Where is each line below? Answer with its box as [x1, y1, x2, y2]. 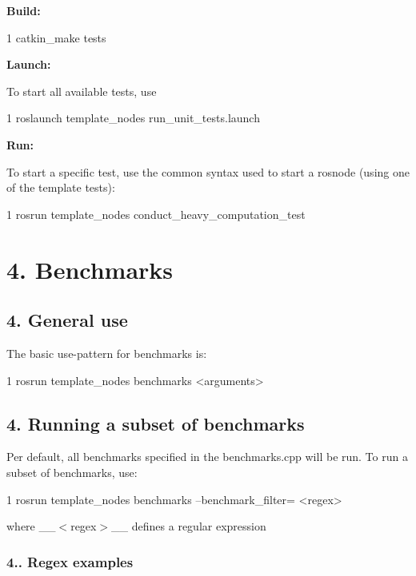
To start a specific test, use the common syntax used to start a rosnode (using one [6, 163, 410, 180]
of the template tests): [6, 179, 115, 196]
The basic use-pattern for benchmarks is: [6, 344, 207, 361]
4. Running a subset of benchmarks [6, 411, 305, 435]
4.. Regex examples [6, 551, 134, 571]
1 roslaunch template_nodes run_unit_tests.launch [6, 109, 260, 126]
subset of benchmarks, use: [6, 463, 138, 480]
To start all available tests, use [6, 82, 157, 99]
